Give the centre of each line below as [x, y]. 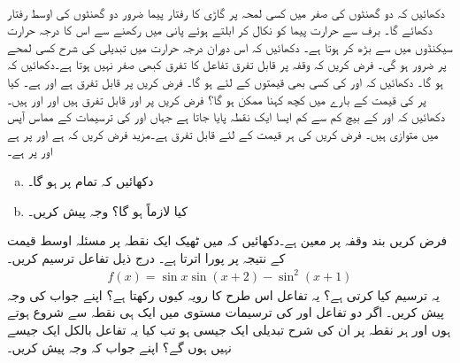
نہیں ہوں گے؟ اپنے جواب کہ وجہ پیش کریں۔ [119, 347]
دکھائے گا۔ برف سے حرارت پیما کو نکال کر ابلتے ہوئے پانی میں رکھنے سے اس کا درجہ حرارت [220, 30]
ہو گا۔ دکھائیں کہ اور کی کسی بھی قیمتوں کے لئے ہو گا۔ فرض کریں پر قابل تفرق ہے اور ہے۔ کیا [225, 81]
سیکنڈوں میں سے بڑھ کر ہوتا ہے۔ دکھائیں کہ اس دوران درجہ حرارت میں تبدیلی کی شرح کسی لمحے [230, 46]
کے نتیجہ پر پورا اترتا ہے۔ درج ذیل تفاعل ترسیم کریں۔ [146, 257]
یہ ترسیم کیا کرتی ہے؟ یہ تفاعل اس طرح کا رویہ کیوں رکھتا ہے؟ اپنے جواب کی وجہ [223, 294]
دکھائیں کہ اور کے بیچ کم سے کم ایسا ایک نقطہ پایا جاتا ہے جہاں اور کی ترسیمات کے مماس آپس [226, 116]
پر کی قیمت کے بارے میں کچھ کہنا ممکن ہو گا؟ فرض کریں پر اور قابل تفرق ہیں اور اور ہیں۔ [217, 99]
